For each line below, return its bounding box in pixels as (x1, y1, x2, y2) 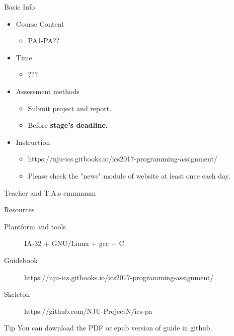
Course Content (16, 18, 64, 29)
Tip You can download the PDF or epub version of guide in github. (4, 322, 212, 333)
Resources (4, 204, 35, 215)
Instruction (16, 136, 50, 147)
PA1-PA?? (28, 35, 60, 46)
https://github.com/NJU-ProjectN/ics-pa (24, 305, 152, 316)
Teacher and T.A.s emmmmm (4, 187, 96, 198)
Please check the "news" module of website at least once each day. (28, 170, 230, 181)
